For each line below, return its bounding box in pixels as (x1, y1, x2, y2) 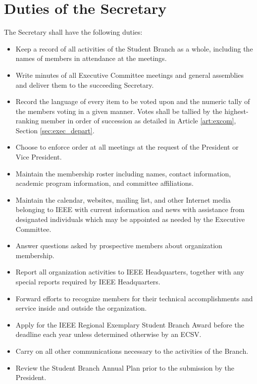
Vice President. (15, 152, 62, 162)
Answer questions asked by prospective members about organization (15, 240, 222, 251)
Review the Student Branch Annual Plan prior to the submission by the (15, 362, 234, 373)
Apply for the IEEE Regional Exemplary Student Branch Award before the (15, 319, 244, 329)
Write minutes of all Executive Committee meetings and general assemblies (15, 69, 244, 80)
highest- (224, 106, 249, 116)
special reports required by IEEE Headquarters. (15, 276, 160, 286)
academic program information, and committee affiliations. (15, 178, 194, 188)
